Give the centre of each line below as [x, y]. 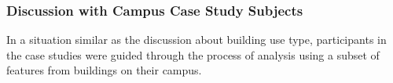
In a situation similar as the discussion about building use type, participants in [196, 40]
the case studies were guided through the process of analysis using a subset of [193, 54]
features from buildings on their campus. [104, 70]
